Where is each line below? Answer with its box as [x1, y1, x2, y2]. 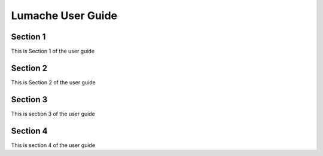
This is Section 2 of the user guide [11, 78, 96, 86]
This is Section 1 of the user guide [11, 48, 95, 55]
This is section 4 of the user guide [11, 141, 96, 149]
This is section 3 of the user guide [11, 110, 95, 117]
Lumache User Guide [11, 9, 118, 22]
